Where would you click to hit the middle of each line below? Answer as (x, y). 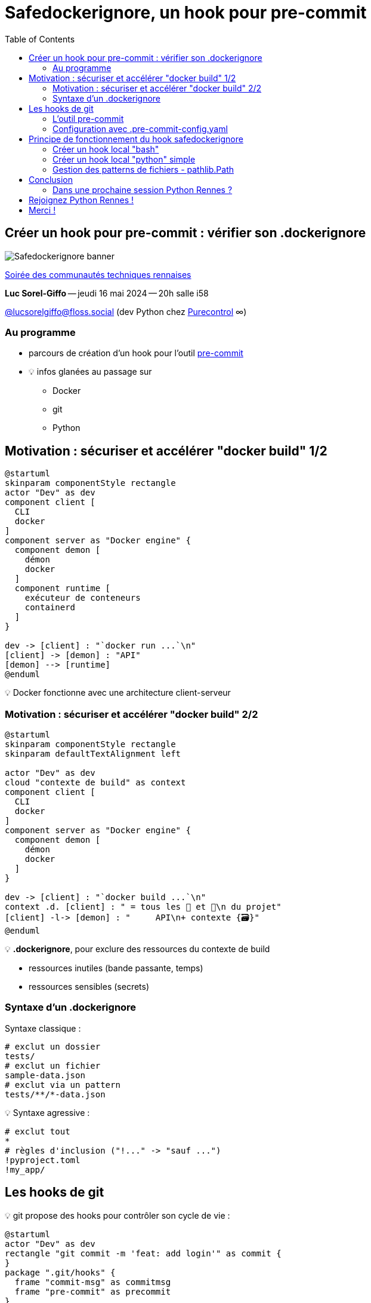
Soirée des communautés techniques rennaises (98, 274)
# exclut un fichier (53, 1065)
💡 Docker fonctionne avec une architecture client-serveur (118, 693)
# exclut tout (38, 1131)
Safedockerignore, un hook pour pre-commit (186, 13)
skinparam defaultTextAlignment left (93, 753)
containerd (50, 608)
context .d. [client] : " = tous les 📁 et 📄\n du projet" (143, 906)
